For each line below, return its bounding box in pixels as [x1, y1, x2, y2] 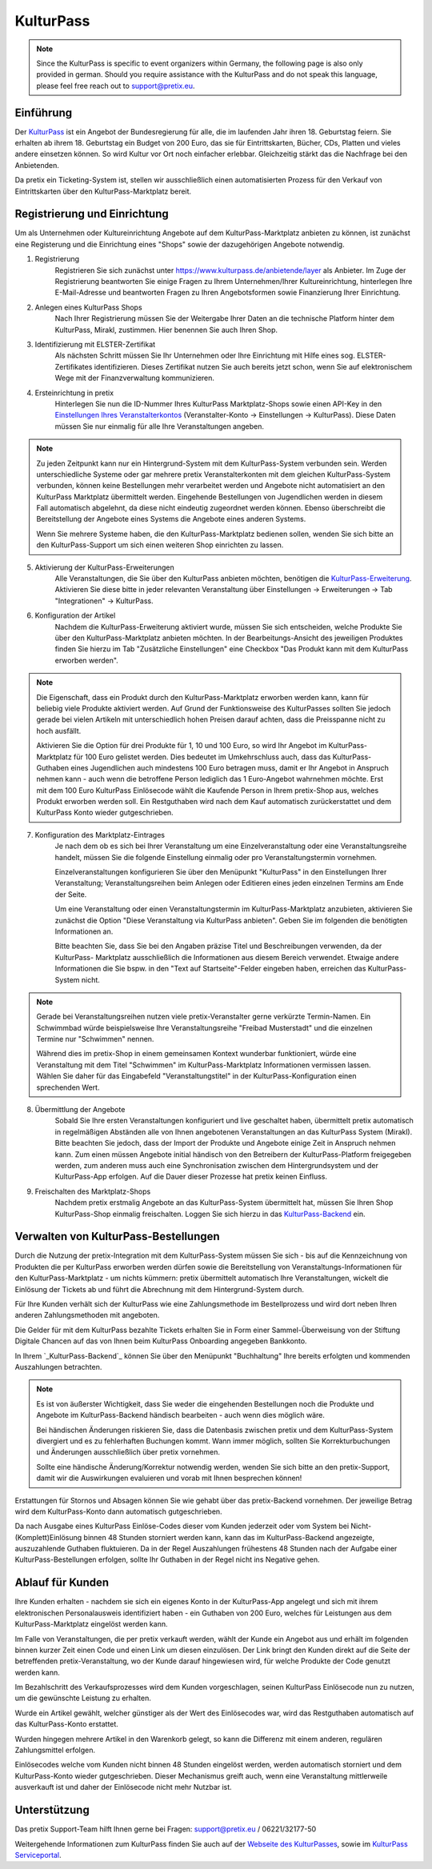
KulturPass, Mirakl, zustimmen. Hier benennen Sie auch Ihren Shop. [54, 325, 278, 334]
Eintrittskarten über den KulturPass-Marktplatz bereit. [14, 186, 192, 196]
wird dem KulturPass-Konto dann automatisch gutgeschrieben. [14, 1507, 223, 1516]
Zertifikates [54, 362, 93, 371]
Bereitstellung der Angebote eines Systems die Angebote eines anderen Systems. [36, 514, 306, 524]
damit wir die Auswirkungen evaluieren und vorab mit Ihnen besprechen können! [36, 1473, 302, 1483]
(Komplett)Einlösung [14, 1532, 82, 1542]
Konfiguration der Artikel [34, 610, 116, 620]
